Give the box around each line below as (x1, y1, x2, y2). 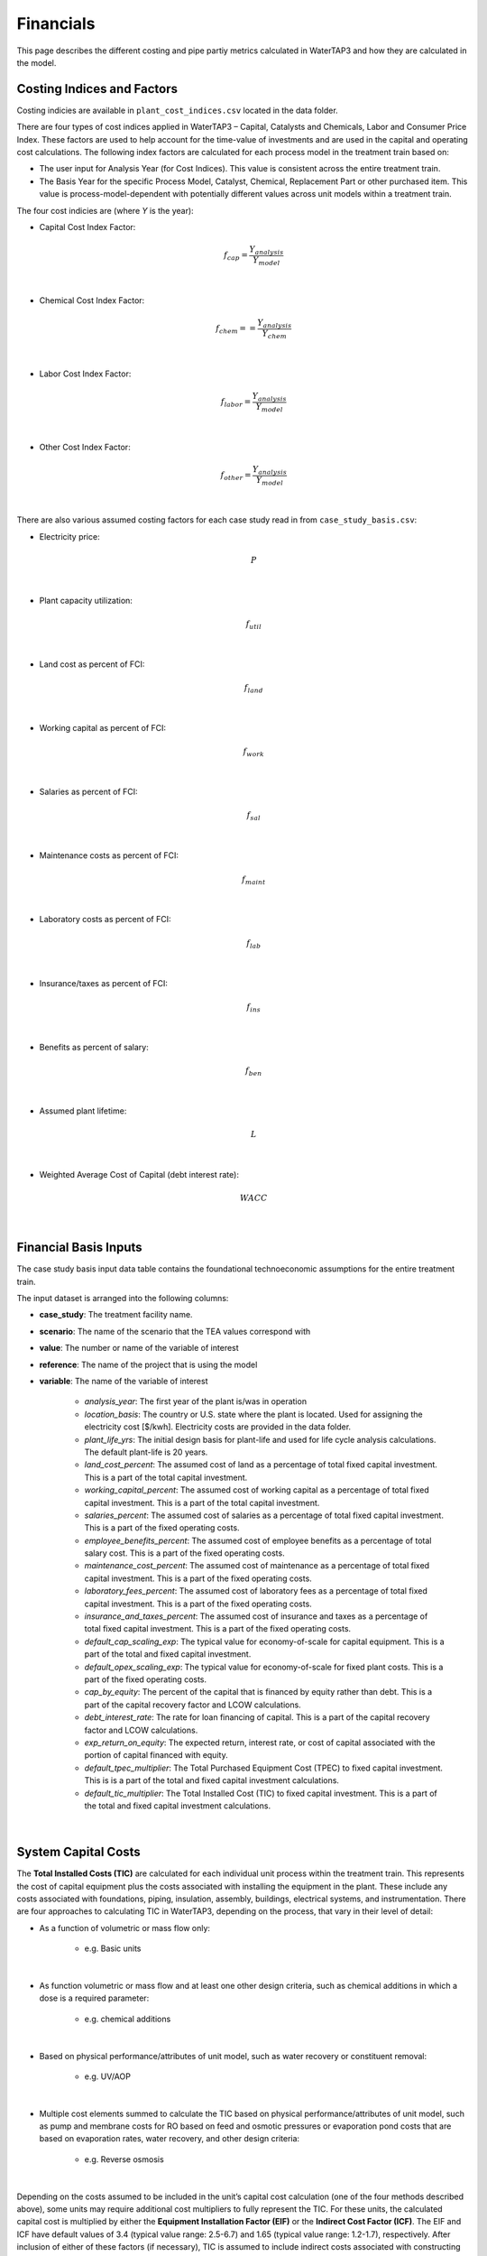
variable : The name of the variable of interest (39, 1376, 208, 1387)
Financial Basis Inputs (16, 1240, 143, 1255)
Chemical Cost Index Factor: (39, 294, 145, 306)
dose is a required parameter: (39, 1992, 150, 2003)
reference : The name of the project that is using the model (39, 1359, 258, 1370)
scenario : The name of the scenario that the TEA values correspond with (39, 1326, 311, 1336)
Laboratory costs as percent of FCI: (39, 914, 171, 925)
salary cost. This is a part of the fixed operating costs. (84, 1548, 285, 1558)
